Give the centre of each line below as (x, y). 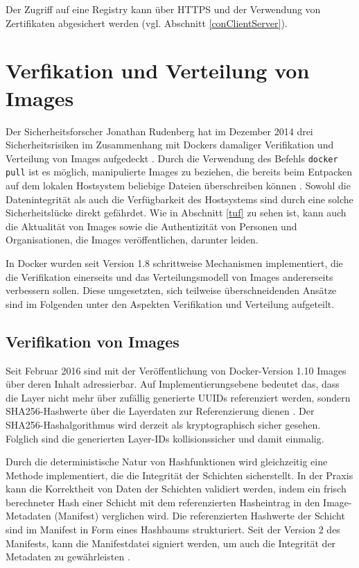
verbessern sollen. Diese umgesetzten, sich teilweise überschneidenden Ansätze (171, 290)
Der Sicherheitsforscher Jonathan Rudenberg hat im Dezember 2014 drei (159, 131)
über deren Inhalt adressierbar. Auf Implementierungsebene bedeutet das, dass (173, 384)
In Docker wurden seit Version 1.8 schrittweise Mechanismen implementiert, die (174, 263)
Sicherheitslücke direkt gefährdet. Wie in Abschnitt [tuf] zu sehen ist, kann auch (176, 213)
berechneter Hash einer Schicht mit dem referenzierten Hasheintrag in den (163, 502)
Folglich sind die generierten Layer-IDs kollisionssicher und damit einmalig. (165, 438)
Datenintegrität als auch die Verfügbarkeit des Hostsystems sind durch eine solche (179, 199)
